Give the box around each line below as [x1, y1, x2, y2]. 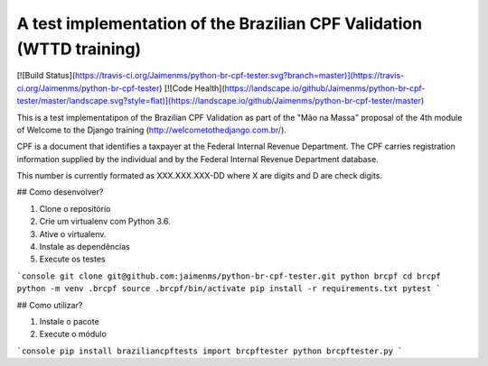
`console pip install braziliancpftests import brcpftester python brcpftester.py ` [16, 345, 403, 356]
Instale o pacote [39, 316, 99, 326]
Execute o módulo [39, 329, 108, 340]
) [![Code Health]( [158, 82, 225, 94]
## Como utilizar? [16, 299, 83, 310]
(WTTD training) [16, 39, 142, 59]
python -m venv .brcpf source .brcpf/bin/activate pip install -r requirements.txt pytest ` [16, 284, 442, 294]
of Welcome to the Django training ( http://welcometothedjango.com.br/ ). [16, 124, 286, 135]
